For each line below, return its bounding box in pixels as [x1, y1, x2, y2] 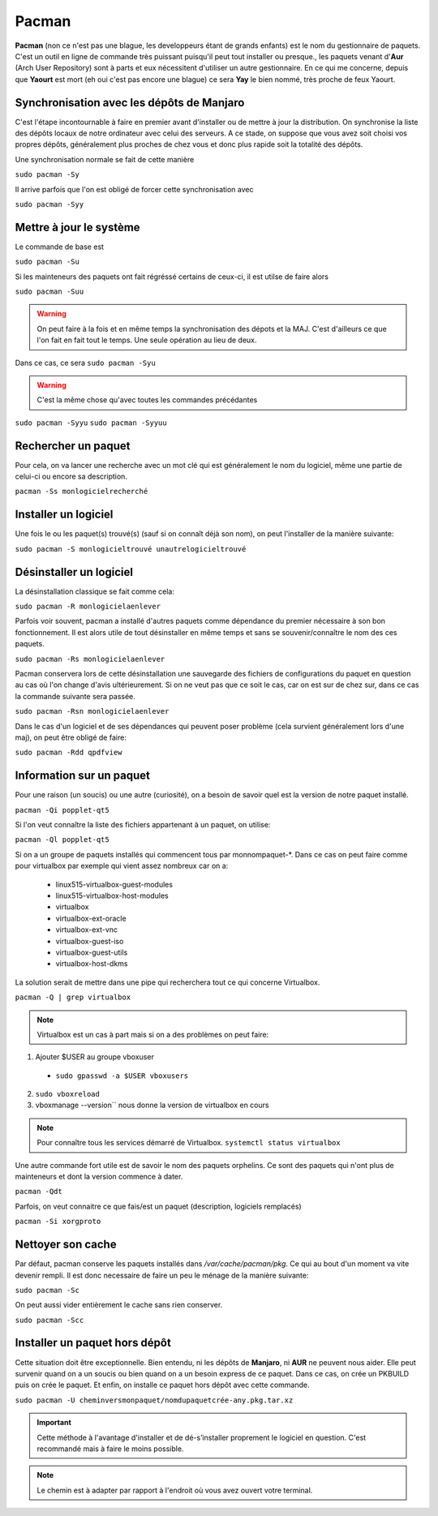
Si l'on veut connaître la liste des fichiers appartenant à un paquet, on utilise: [15, 820, 271, 830]
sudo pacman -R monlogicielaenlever [15, 602, 161, 612]
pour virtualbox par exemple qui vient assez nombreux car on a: [15, 861, 229, 871]
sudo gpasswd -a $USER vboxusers [55, 1071, 189, 1080]
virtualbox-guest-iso [55, 936, 124, 946]
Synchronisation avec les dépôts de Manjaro [15, 96, 245, 110]
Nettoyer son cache [15, 1238, 117, 1252]
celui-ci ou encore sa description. [15, 471, 127, 482]
